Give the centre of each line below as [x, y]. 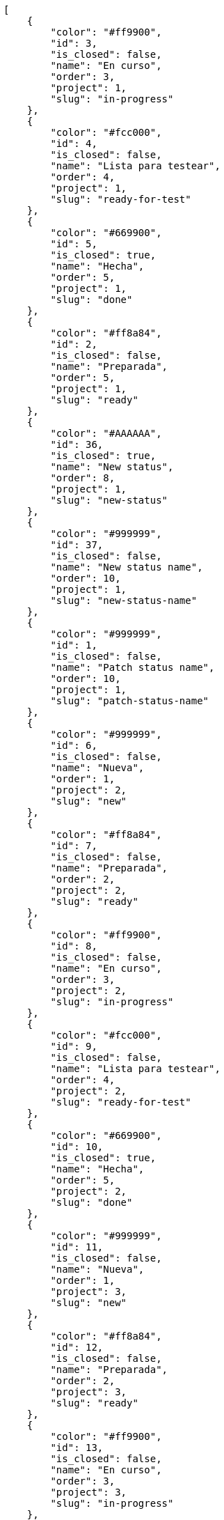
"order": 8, [83, 478]
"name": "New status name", [127, 567]
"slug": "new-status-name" [124, 600]
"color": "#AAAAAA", [106, 433]
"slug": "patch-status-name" [130, 701]
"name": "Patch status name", [133, 667]
